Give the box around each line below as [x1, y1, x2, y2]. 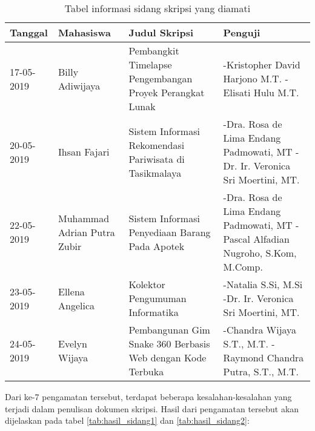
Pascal [223, 232, 250, 246]
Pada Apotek [128, 239, 185, 253]
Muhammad [58, 211, 110, 225]
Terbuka [128, 364, 164, 378]
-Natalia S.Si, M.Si [223, 277, 303, 291]
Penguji [223, 25, 260, 39]
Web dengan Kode [128, 350, 207, 364]
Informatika [128, 305, 179, 319]
